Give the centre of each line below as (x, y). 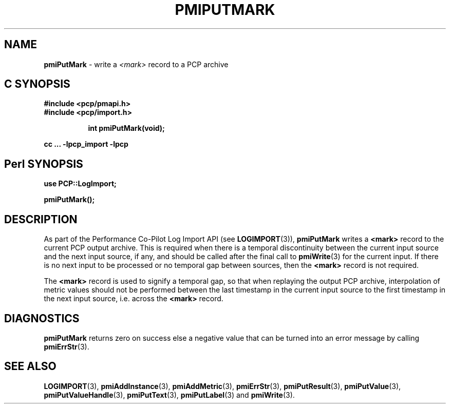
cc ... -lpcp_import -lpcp (86, 144)
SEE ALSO (30, 366)
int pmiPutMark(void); (126, 128)
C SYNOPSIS (37, 84)
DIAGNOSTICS (42, 318)
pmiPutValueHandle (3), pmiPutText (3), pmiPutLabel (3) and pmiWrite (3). (169, 395)
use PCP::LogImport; (80, 184)
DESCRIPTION (41, 219)
